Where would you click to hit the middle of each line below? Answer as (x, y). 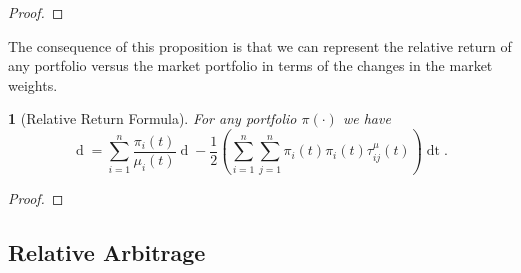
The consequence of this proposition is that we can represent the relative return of (260, 45)
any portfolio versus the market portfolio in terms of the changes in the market (250, 65)
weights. (33, 84)
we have (366, 118)
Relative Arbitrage (107, 251)
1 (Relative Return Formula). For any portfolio (152, 118)
